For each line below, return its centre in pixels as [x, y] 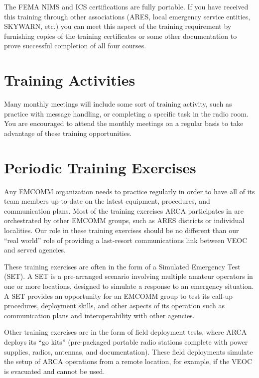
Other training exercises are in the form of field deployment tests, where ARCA [126, 332]
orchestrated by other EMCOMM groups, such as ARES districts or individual [124, 220]
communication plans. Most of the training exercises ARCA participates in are [124, 210]
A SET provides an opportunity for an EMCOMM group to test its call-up [118, 296]
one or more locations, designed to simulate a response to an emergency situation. [129, 286]
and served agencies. [35, 250]
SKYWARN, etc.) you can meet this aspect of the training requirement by [118, 26]
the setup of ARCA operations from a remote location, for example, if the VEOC [128, 361]
